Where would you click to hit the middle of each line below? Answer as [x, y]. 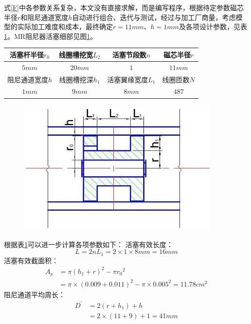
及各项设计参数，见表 [213, 27]
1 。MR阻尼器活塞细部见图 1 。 [51, 36]
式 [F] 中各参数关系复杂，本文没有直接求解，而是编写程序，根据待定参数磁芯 [124, 7]
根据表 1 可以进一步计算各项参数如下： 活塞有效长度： [89, 244]
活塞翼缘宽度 [128, 79]
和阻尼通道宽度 [45, 17]
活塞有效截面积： [31, 260]
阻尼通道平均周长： [35, 294]
